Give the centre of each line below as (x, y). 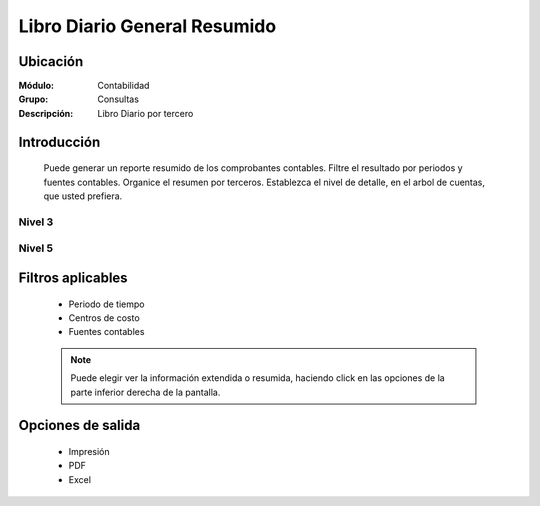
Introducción (59, 141)
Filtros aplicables (73, 277)
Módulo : (36, 86)
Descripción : (46, 113)
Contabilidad (123, 86)
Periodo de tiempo (106, 304)
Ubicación (51, 61)
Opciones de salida (79, 425)
